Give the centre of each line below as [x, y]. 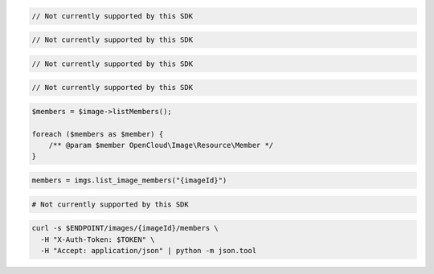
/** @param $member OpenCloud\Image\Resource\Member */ [161, 145]
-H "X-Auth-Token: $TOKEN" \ [98, 239]
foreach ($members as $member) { [98, 134]
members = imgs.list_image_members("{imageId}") [129, 180]
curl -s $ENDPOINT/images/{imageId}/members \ [125, 228]
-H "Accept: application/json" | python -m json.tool [149, 250]
